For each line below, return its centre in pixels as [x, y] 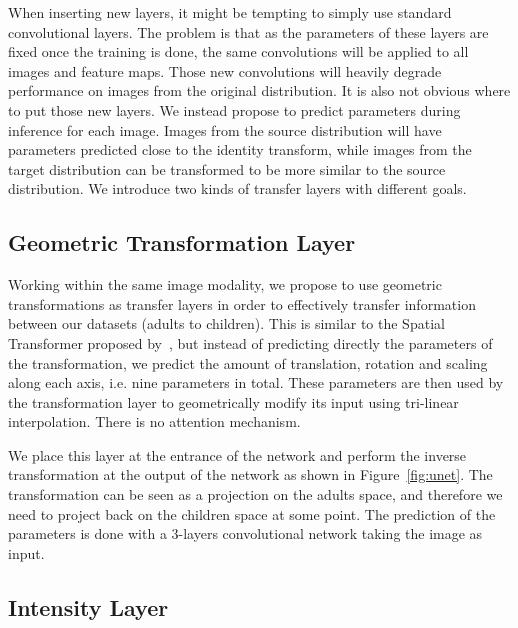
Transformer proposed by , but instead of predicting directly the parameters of [250, 342]
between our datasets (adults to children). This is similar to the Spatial [226, 323]
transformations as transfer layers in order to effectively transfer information [242, 303]
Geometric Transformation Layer [182, 242]
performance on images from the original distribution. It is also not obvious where [259, 90]
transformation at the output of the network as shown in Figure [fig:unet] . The [250, 474]
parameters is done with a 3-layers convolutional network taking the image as [245, 533]
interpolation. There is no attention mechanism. [154, 421]
